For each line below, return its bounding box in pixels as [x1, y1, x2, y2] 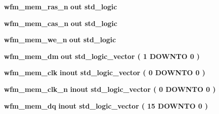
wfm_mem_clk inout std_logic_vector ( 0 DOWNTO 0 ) [4, 67, 206, 78]
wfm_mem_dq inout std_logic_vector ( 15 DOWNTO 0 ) [4, 100, 208, 111]
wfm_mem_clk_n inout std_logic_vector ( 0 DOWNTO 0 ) [4, 84, 216, 94]
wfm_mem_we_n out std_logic [4, 34, 116, 45]
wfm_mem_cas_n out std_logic [4, 18, 118, 28]
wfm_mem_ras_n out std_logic [4, 1, 117, 11]
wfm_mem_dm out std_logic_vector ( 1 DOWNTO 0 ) [4, 51, 200, 61]
